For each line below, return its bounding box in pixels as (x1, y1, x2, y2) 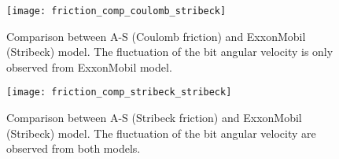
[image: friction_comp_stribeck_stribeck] (6, 87, 232, 98)
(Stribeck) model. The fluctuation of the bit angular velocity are (6, 124, 316, 141)
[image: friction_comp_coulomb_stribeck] (6, 6, 227, 17)
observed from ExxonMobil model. (6, 58, 172, 75)
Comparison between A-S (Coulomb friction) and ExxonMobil (6, 28, 306, 44)
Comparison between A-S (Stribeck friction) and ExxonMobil (6, 109, 302, 126)
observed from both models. (6, 140, 141, 157)
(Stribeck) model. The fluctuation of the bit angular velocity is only (6, 43, 333, 60)
